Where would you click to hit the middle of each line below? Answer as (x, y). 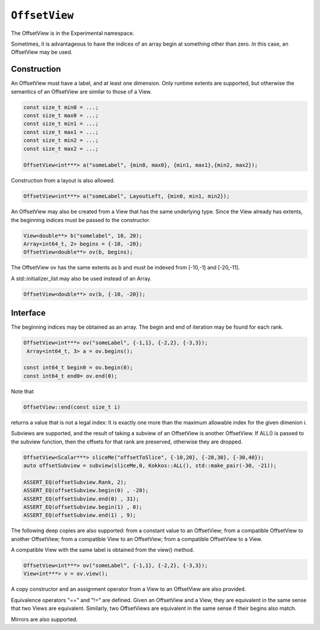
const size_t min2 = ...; (61, 140)
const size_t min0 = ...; (61, 107)
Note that (22, 391)
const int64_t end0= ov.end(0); (71, 376)
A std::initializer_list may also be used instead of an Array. (81, 278)
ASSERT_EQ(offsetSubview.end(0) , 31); (81, 499)
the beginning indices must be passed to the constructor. (81, 220)
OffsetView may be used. (42, 52)
